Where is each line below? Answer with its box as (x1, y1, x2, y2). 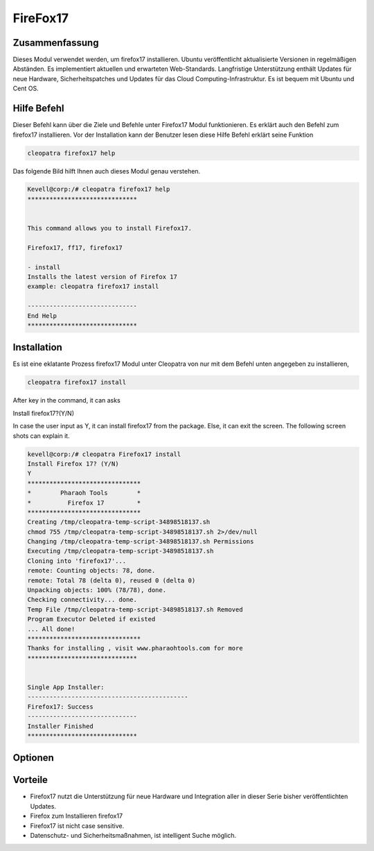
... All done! (27, 625, 75, 633)
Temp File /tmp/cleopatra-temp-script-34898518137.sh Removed (27, 605, 243, 614)
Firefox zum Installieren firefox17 (30, 812, 123, 820)
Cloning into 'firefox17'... (27, 557, 127, 565)
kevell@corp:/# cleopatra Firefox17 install (27, 450, 181, 458)
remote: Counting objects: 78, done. (27, 566, 156, 575)
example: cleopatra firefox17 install (27, 283, 159, 291)
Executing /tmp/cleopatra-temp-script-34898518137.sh (27, 547, 214, 555)
